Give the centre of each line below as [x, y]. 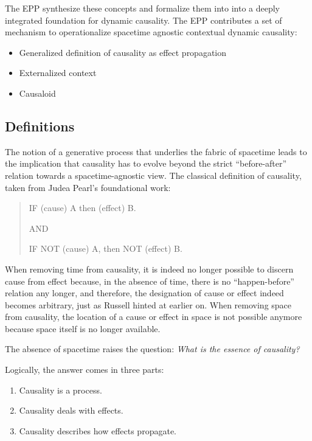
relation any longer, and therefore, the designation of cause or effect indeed [144, 293]
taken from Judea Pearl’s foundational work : [88, 187]
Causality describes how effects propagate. [98, 430]
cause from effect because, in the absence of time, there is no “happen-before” [150, 281]
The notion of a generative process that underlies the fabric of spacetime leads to [156, 151]
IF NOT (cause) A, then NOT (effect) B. [106, 248]
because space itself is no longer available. [83, 328]
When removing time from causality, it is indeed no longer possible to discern [149, 269]
